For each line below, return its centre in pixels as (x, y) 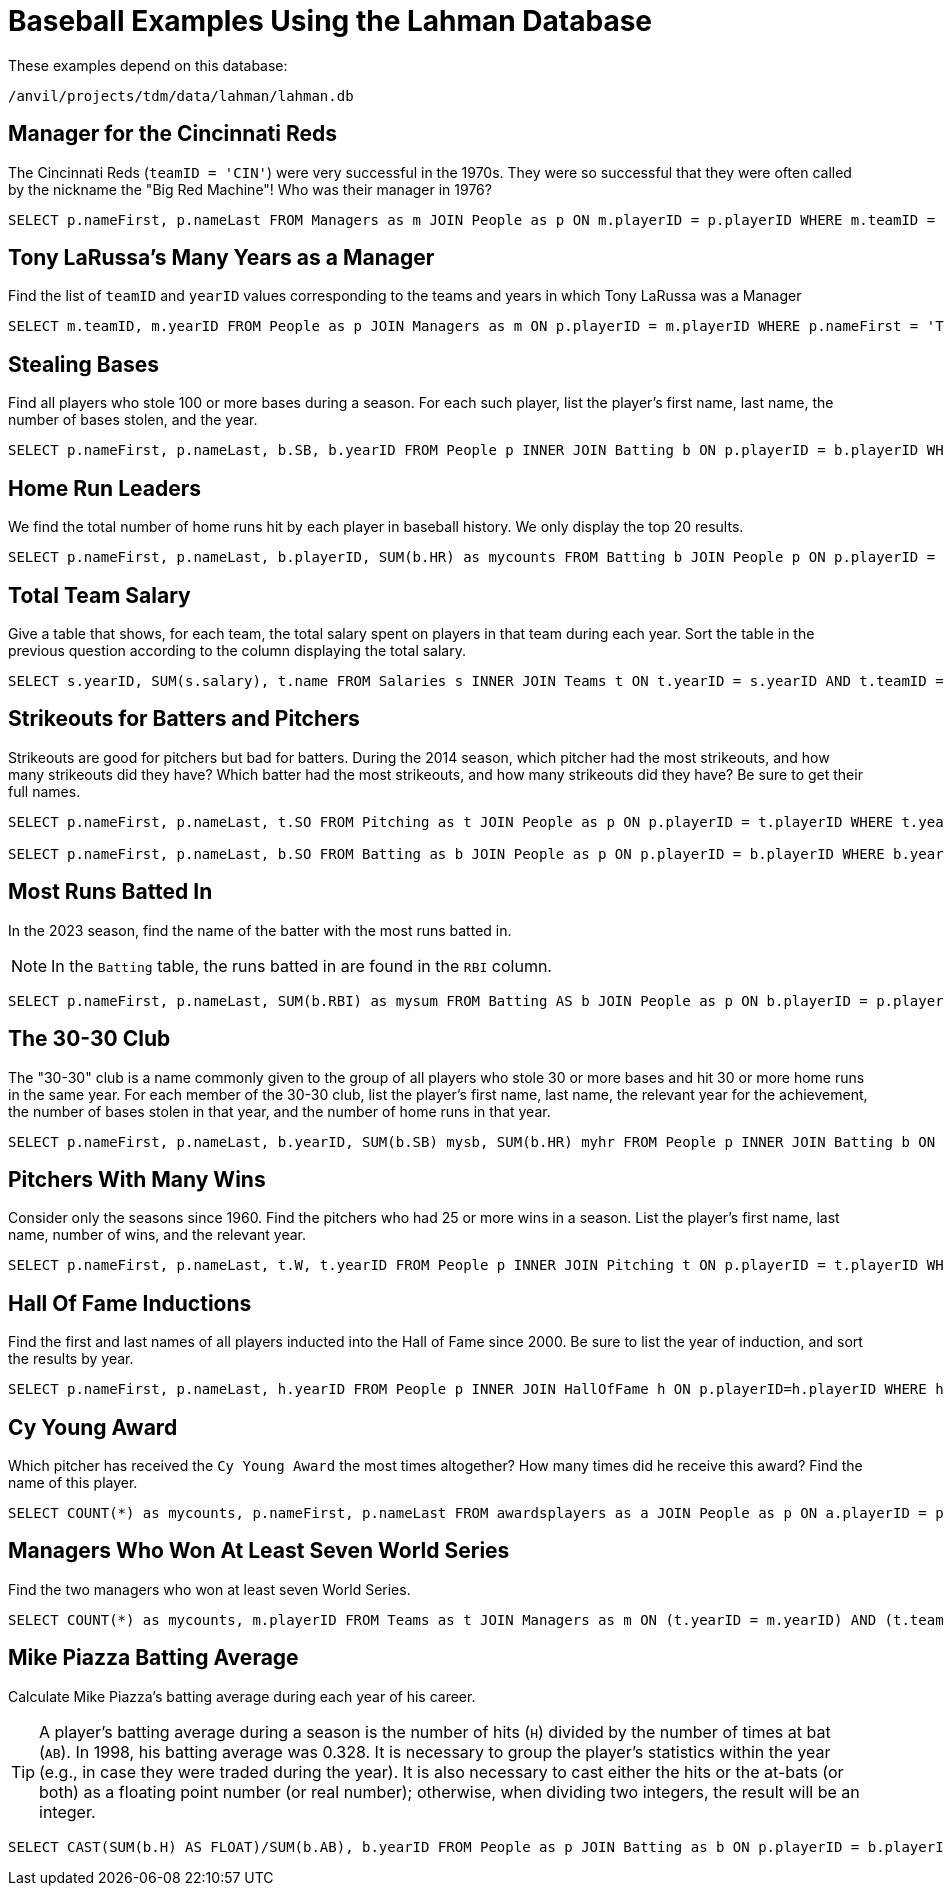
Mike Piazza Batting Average (153, 1658)
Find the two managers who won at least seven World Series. (209, 1589)
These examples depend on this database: (148, 65)
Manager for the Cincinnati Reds (173, 134)
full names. (44, 791)
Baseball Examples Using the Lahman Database (330, 21)
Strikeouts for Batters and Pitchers (184, 719)
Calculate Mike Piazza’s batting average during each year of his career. (242, 1696)
